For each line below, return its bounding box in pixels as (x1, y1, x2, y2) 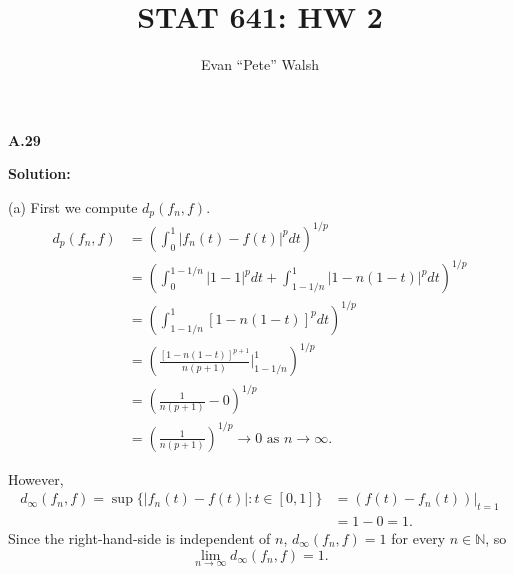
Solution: (8, 163, 71, 184)
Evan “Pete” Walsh (201, 54, 319, 75)
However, (8, 468, 64, 489)
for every (391, 528, 446, 548)
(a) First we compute (8, 196, 138, 217)
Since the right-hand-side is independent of (8, 528, 271, 548)
